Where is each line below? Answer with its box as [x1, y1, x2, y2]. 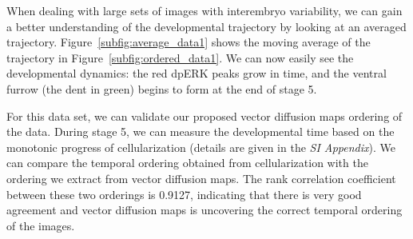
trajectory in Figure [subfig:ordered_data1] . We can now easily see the [6, 49, 354, 66]
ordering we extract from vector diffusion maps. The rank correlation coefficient [6, 169, 396, 186]
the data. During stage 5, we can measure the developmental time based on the [6, 123, 395, 140]
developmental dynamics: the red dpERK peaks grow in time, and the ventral [6, 65, 387, 82]
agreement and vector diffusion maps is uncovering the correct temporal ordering [6, 201, 403, 218]
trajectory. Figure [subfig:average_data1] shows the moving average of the [6, 34, 371, 50]
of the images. [6, 217, 75, 233]
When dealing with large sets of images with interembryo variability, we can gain [6, 2, 403, 18]
